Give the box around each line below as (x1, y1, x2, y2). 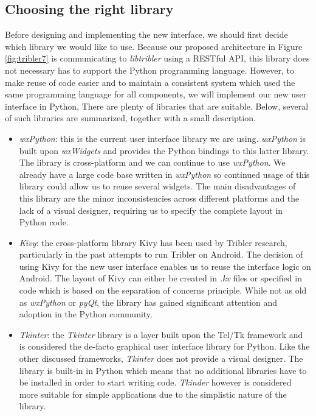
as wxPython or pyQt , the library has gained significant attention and (19, 295, 278, 308)
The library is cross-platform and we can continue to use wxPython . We (19, 156, 286, 169)
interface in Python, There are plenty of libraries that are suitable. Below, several (5, 99, 309, 112)
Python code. (19, 216, 69, 228)
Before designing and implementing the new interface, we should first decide (5, 28, 288, 41)
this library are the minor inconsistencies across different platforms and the (19, 191, 300, 204)
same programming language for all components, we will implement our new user (5, 88, 307, 100)
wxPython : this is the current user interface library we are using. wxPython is (19, 132, 306, 144)
